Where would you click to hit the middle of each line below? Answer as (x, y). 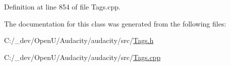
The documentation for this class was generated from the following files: (115, 23)
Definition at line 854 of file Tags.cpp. (62, 6)
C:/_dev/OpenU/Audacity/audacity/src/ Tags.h (79, 40)
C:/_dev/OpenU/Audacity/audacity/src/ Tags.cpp (82, 57)
